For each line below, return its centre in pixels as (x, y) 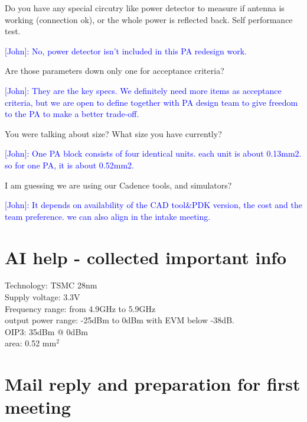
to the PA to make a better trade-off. (72, 114)
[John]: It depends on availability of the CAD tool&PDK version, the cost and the (153, 205)
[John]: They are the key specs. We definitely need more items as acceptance (143, 90)
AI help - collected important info (146, 257)
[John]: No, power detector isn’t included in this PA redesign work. (126, 51)
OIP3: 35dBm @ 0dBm (46, 331)
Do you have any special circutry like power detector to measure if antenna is (145, 8)
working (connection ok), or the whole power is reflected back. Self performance (149, 19)
